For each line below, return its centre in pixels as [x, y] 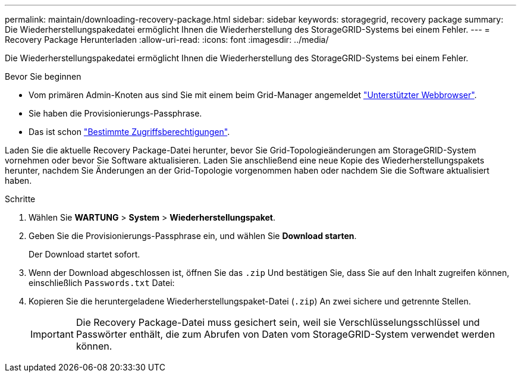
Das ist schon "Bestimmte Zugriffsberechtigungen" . [129, 132]
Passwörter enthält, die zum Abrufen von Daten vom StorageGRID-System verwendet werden [285, 334]
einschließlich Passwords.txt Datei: [102, 283]
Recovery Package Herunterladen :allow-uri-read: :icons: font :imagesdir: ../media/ [167, 40]
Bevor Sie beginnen [43, 76]
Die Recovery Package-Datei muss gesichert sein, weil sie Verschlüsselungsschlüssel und [278, 322]
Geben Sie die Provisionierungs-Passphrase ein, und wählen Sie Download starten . [193, 236]
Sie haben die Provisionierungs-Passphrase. [115, 113]
